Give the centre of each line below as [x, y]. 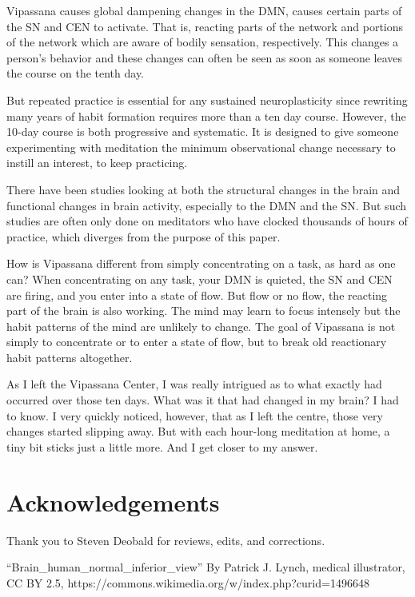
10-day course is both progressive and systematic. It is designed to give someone [203, 131]
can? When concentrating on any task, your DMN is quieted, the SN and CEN [200, 279]
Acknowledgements [113, 501]
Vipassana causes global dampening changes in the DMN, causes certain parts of [204, 10]
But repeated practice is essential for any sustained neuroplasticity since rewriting [207, 99]
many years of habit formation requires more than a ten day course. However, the [206, 115]
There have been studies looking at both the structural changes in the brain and [204, 189]
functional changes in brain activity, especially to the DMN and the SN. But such [207, 205]
